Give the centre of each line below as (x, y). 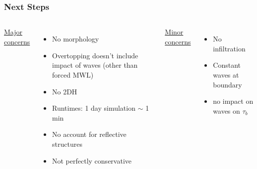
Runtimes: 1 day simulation (94, 108)
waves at (226, 75)
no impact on (233, 101)
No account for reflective (89, 134)
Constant (227, 65)
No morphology (76, 39)
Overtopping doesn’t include (95, 55)
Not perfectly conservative (92, 160)
